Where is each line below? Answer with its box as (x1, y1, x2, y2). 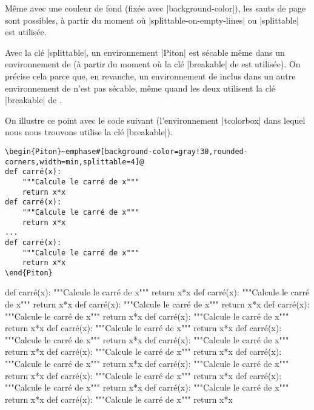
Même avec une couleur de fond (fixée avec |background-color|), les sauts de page (5, 2, 306, 14)
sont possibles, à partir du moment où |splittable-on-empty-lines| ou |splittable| (5, 13, 299, 26)
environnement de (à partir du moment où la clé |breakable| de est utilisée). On (5, 58, 301, 70)
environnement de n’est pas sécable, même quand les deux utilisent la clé (5, 81, 276, 94)
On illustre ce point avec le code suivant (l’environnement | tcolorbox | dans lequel (5, 113, 306, 126)
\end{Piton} (5, 268, 53, 277)
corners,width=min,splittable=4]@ (5, 157, 144, 166)
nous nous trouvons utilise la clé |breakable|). (5, 126, 173, 138)
